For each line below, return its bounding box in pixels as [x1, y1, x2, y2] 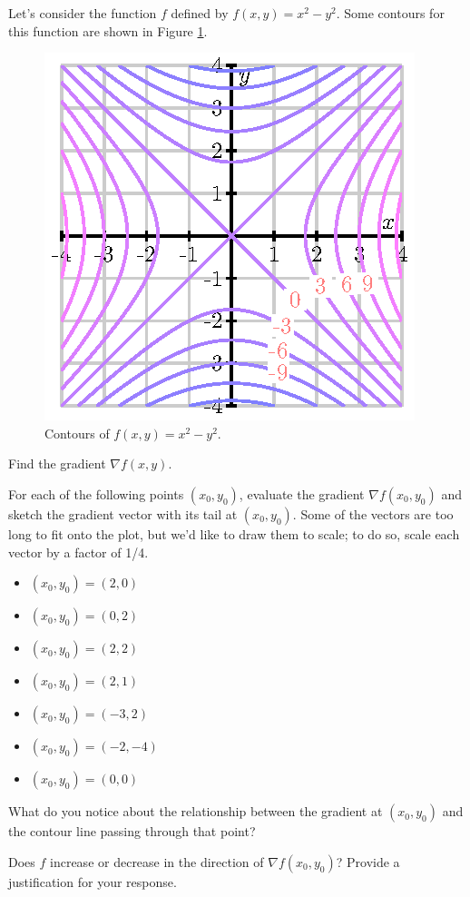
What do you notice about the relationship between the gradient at [8, 802, 383, 821]
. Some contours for [336, 4, 445, 22]
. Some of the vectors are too [292, 504, 454, 523]
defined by [171, 4, 229, 22]
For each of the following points [8, 484, 184, 503]
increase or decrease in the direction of [50, 852, 264, 871]
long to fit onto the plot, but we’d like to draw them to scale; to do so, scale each [8, 524, 460, 543]
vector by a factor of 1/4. [8, 542, 149, 561]
